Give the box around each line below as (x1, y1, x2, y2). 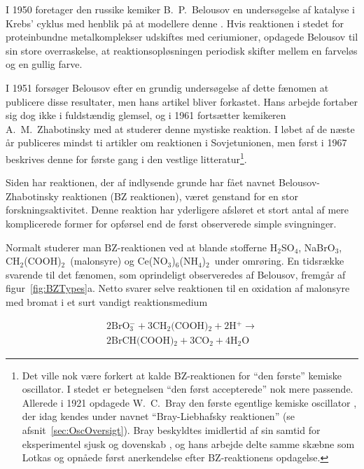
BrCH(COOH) (111, 335, 174, 346)
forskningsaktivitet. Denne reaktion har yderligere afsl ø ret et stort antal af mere (6, 202, 349, 217)
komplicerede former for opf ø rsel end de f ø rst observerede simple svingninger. (6, 216, 337, 230)
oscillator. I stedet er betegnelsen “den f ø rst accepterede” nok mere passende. (22, 381, 353, 396)
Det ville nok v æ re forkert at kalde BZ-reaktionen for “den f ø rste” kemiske (22, 367, 342, 382)
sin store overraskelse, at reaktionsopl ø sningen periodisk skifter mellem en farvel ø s (6, 43, 358, 57)
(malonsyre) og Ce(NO (70, 253, 168, 268)
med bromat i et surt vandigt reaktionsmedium (6, 294, 208, 309)
